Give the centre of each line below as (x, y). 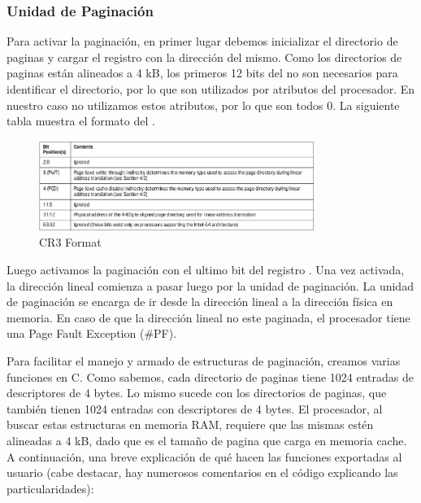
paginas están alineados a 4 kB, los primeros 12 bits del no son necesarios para (202, 73)
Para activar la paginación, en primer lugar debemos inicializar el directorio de (202, 41)
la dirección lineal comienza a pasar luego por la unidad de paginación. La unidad (210, 285)
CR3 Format (70, 242)
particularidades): (50, 488)
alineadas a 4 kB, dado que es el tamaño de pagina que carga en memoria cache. (207, 440)
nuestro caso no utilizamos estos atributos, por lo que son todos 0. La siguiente (203, 105)
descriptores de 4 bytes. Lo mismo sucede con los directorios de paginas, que (197, 393)
